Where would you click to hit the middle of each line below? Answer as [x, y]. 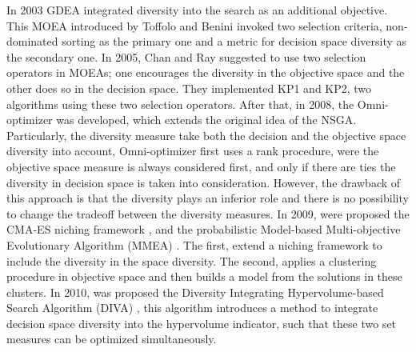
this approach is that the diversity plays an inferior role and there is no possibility [208, 198]
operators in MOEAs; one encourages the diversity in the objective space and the [206, 72]
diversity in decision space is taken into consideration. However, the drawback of [204, 182]
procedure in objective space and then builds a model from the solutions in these [204, 276]
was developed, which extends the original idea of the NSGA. [206, 120]
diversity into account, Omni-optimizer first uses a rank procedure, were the [193, 151]
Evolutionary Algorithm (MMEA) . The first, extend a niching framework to [194, 244]
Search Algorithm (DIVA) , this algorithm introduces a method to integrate [192, 308]
